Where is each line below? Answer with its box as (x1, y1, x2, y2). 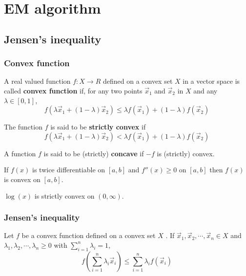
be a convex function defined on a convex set (21, 230, 156, 240)
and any (193, 85, 218, 95)
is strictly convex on (34, 190, 95, 201)
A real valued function (4, 76, 71, 86)
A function (4, 148, 36, 158)
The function (4, 122, 42, 132)
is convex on (4, 174, 41, 184)
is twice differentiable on (32, 165, 105, 175)
